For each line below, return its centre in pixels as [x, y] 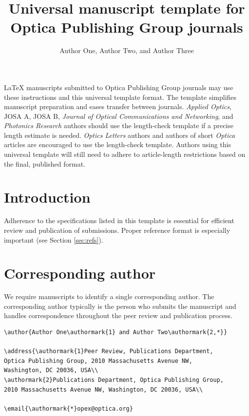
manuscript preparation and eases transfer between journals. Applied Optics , [118, 106]
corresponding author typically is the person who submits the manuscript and [120, 306]
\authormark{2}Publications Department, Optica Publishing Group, [114, 380]
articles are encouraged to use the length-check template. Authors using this [118, 144]
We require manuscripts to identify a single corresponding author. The [109, 296]
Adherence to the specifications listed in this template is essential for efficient [119, 220]
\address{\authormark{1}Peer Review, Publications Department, [109, 351]
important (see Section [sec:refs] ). [54, 239]
